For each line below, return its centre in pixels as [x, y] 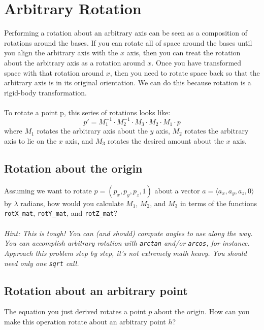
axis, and [79, 141]
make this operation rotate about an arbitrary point [85, 321]
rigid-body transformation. [45, 92]
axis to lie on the [30, 141]
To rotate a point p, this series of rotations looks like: [87, 112]
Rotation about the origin [73, 168]
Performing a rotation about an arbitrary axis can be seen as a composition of [126, 33]
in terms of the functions [219, 203]
